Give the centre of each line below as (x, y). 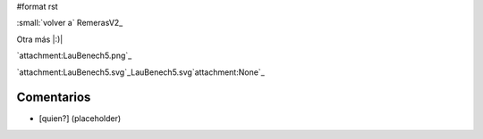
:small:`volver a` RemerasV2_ (70, 23)
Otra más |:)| (40, 39)
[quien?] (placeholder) (80, 119)
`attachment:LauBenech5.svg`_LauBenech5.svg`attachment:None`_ (141, 72)
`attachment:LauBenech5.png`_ (74, 56)
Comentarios (54, 98)
